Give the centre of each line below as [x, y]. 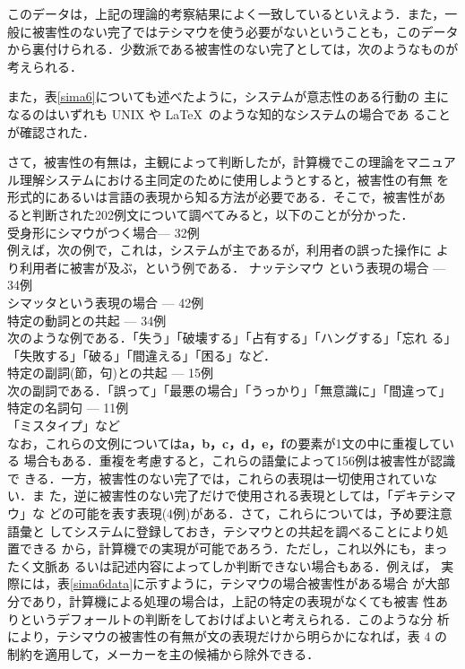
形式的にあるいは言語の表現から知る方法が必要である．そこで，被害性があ [227, 197]
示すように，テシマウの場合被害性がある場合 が [285, 583]
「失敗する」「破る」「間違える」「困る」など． [142, 355]
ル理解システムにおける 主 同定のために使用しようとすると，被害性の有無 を [228, 179]
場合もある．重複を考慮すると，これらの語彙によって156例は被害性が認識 [239, 460]
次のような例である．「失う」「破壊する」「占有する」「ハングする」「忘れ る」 [232, 338]
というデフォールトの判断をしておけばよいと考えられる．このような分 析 [234, 618]
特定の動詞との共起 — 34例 [87, 320]
